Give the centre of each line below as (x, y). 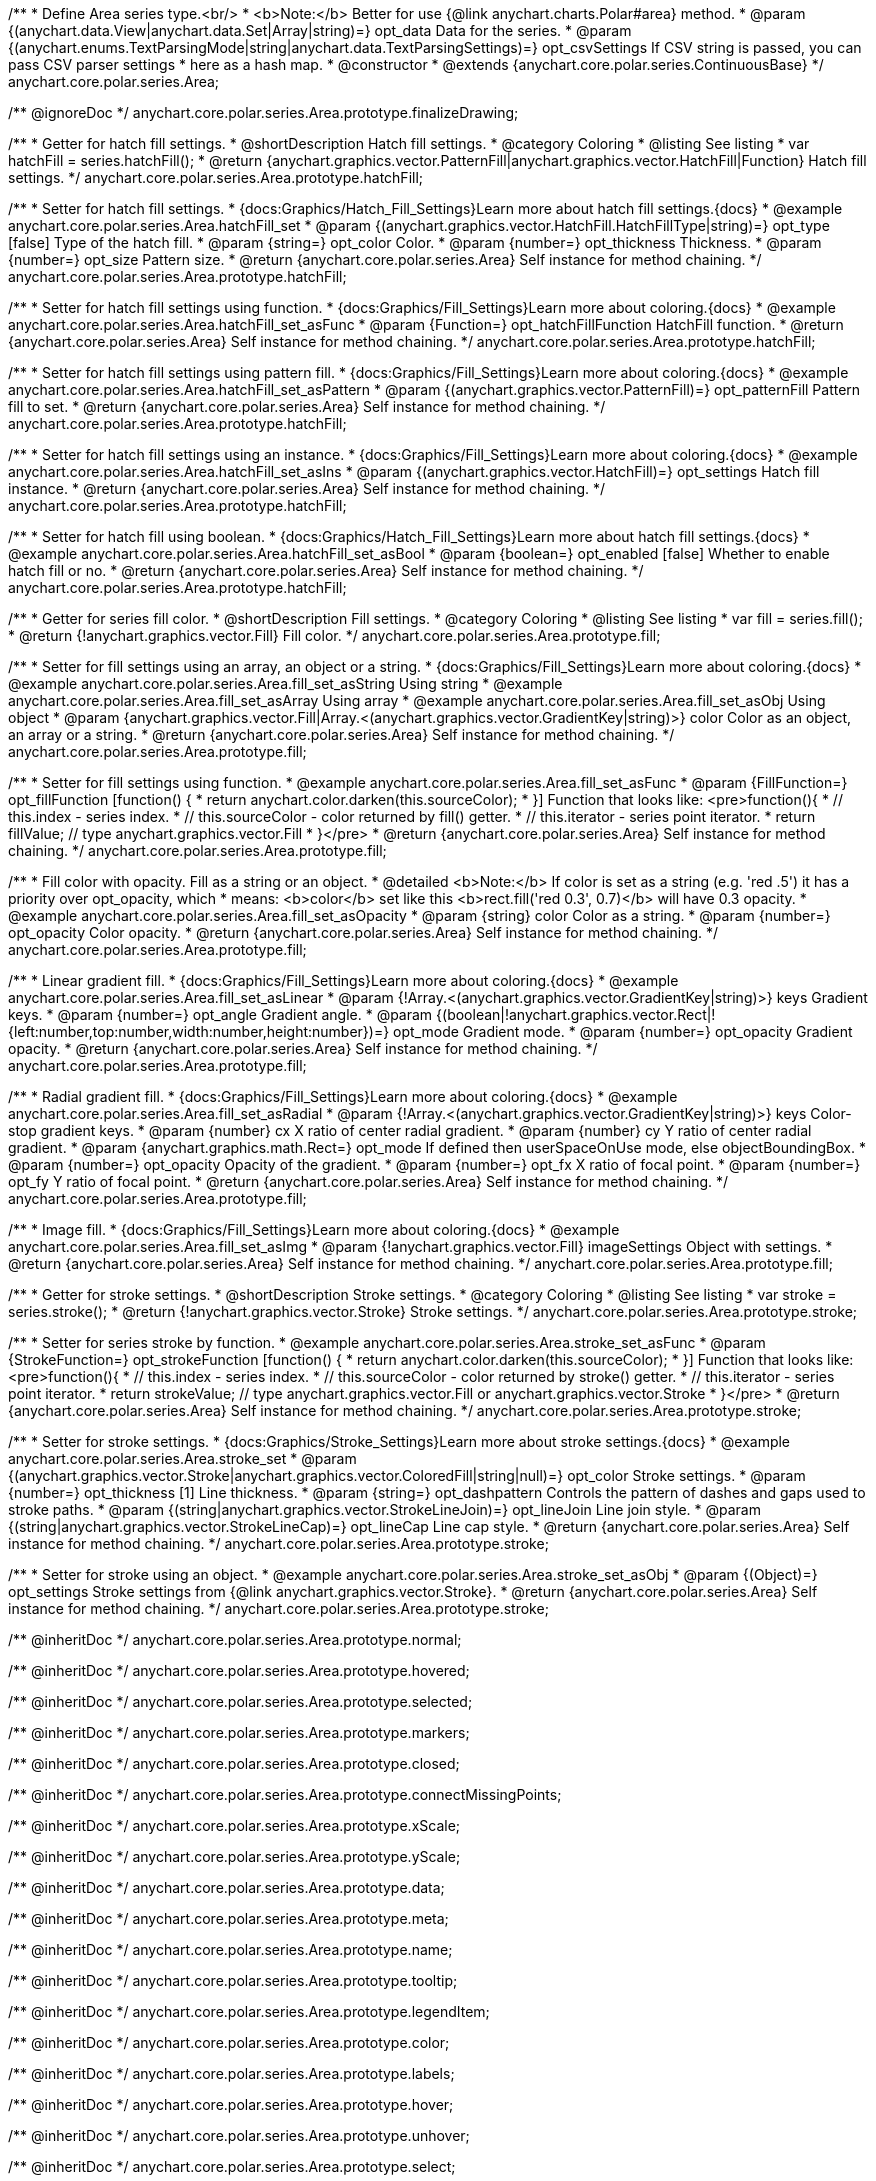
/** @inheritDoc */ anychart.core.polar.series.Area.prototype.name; (230, 1949)
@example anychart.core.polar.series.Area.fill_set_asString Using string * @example (285, 683)
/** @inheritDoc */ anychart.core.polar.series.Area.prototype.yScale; (234, 1856)
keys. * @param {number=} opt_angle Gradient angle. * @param (220, 1014)
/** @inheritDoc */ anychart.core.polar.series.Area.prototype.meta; (228, 1918)
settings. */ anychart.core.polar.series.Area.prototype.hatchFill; (216, 177)
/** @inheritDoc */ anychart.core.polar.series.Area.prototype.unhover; (239, 2135)
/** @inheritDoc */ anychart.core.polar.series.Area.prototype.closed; (234, 1763)
